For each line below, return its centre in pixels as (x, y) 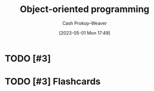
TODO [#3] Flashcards (53, 82)
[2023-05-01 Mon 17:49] (85, 33)
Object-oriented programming (85, 9)
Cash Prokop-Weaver (85, 23)
